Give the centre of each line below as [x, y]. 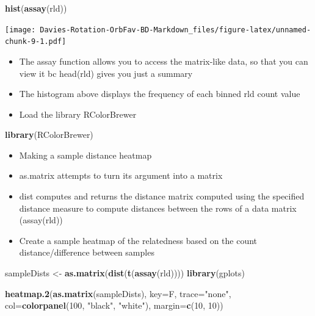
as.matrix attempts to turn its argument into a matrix [121, 175]
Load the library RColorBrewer [78, 114]
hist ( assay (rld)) [36, 8]
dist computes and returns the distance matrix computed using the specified [162, 196]
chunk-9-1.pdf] [36, 42]
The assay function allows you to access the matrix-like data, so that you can [164, 61]
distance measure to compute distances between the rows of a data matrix [158, 208]
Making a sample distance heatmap [85, 155]
